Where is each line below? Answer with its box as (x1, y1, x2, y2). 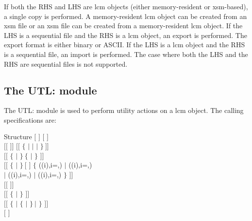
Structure (4, 131, 32, 141)
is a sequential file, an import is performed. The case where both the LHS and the (4, 49, 248, 59)
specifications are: (4, 114, 56, 125)
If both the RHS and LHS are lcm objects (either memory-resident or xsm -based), (4, 1, 248, 11)
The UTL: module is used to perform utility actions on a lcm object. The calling (4, 105, 244, 115)
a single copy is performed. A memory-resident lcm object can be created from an (4, 11, 247, 21)
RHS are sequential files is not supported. (4, 58, 128, 69)
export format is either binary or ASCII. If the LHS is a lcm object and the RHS (4, 39, 245, 50)
